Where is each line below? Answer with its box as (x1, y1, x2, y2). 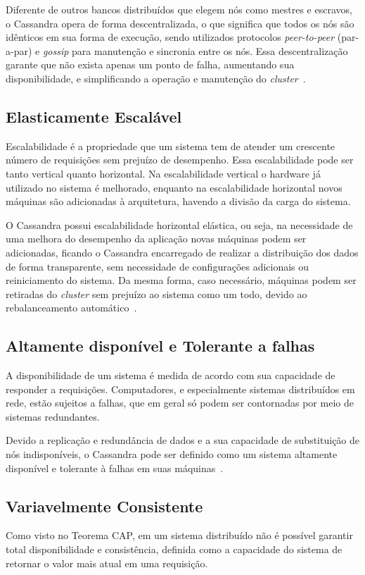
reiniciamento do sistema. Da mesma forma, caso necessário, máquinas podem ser (6, 273, 357, 287)
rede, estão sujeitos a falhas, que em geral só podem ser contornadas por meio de (6, 395, 354, 410)
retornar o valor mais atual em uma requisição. (6, 555, 208, 570)
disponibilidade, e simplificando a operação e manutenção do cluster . (6, 70, 306, 85)
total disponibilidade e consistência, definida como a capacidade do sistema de (6, 542, 342, 557)
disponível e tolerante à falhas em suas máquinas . (6, 460, 224, 475)
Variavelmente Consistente (6, 495, 203, 517)
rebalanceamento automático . (6, 300, 137, 315)
